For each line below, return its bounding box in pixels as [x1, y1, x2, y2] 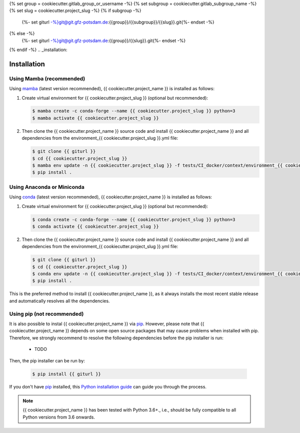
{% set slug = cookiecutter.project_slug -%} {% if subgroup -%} [9, 8, 141, 14]
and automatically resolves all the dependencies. [9, 298, 110, 304]
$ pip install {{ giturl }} [32, 371, 101, 377]
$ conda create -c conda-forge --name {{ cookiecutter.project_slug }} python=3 [32, 216, 235, 223]
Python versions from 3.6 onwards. [22, 414, 95, 420]
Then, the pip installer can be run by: [9, 357, 85, 363]
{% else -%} [9, 31, 35, 37]
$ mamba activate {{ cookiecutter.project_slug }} [32, 115, 159, 121]
